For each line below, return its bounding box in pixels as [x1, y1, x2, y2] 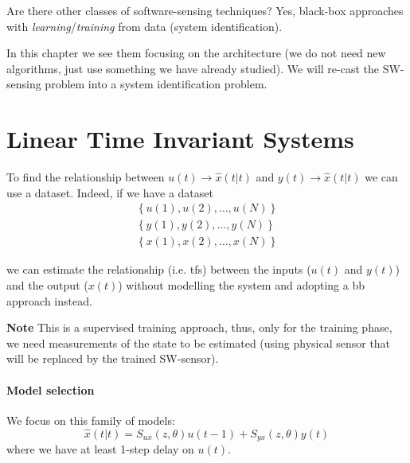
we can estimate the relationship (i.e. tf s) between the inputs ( [6, 261, 311, 278]
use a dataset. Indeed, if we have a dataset [6, 184, 213, 200]
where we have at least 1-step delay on [6, 441, 194, 457]
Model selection [6, 381, 95, 398]
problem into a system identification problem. [45, 76, 267, 92]
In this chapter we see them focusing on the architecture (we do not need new [6, 45, 386, 61]
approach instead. [6, 292, 92, 309]
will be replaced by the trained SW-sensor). [6, 350, 219, 367]
